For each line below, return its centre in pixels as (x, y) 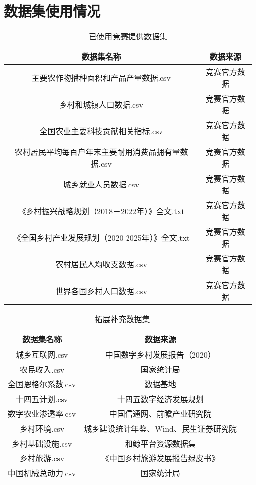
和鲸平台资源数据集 (160, 444)
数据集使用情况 (52, 11)
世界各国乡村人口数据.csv (101, 291)
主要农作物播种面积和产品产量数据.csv (101, 78)
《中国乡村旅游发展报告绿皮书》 (160, 458)
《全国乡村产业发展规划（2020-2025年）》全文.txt (101, 238)
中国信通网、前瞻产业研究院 (160, 414)
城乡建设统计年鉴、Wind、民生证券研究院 (160, 429)
